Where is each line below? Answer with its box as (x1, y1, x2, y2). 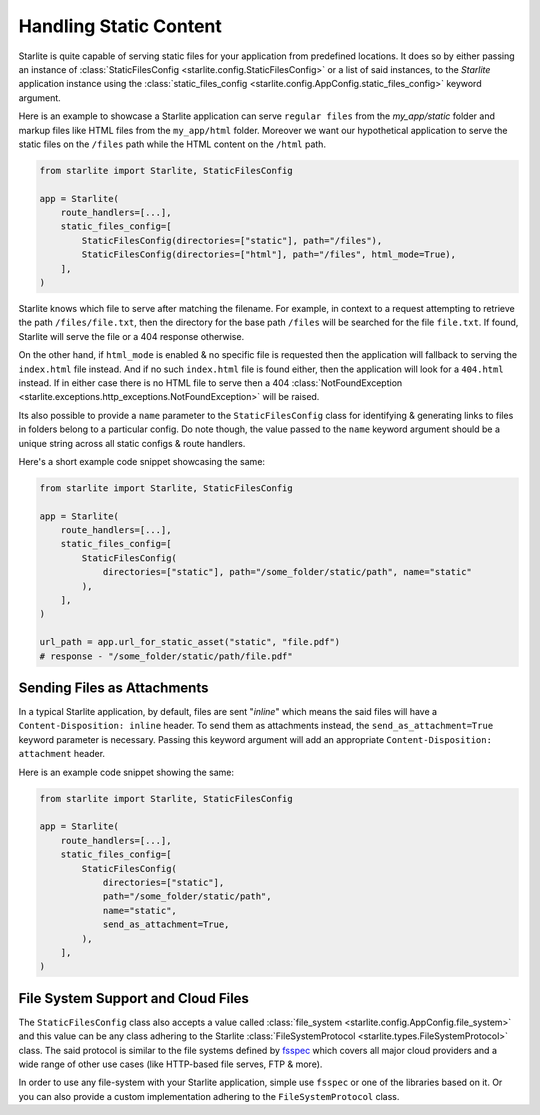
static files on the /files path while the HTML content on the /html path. (18, 138, 327, 150)
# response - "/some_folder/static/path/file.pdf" (39, 650, 294, 662)
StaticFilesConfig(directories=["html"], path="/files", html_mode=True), (81, 249, 457, 260)
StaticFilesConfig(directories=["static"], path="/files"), (81, 235, 383, 246)
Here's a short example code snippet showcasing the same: (18, 455, 265, 467)
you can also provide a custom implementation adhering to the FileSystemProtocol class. (18, 1090, 400, 1102)
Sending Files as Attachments (18, 679, 209, 696)
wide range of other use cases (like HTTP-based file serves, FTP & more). (18, 1058, 323, 1070)
